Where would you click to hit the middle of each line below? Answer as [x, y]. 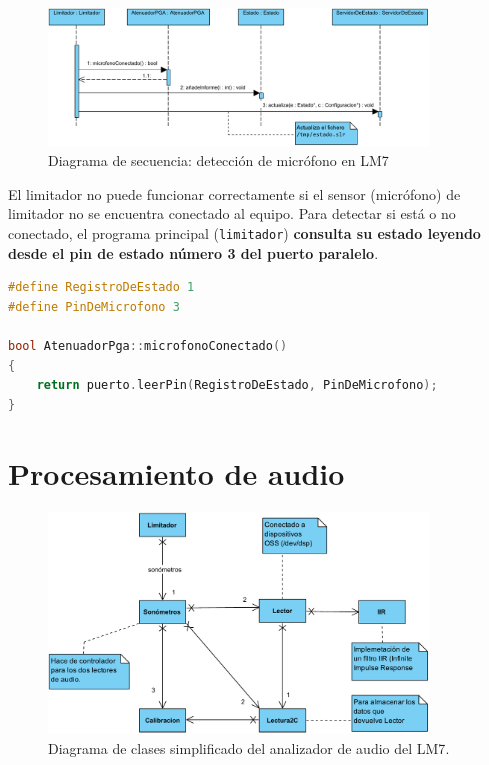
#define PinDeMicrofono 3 [94, 306]
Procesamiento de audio [176, 472]
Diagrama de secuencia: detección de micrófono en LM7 [218, 160]
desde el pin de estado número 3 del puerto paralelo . [193, 252]
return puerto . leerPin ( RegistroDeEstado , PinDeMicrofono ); [237, 385]
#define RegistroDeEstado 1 [101, 287]
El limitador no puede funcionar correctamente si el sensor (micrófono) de [234, 193]
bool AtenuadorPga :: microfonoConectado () [148, 346]
